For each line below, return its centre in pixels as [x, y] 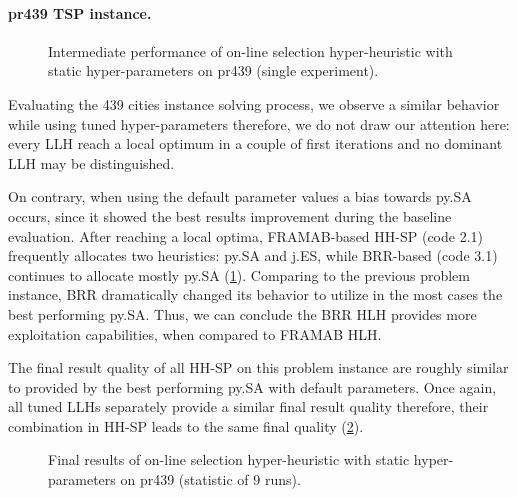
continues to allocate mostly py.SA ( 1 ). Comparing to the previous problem [239, 274]
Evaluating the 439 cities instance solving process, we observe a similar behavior [254, 103]
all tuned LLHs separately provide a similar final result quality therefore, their [248, 406]
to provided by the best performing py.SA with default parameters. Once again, [252, 386]
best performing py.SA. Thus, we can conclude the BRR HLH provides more [242, 313]
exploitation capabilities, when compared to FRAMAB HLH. [195, 333]
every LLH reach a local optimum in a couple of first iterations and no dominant [255, 143]
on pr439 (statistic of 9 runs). [210, 479]
